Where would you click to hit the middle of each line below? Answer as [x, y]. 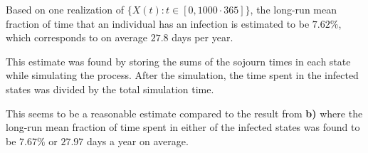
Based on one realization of [65, 9]
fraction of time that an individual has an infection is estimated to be [158, 23]
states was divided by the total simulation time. [110, 89]
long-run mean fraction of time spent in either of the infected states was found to [183, 127]
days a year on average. [138, 141]
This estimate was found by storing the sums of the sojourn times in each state [178, 61]
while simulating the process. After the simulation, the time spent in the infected [182, 75]
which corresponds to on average [77, 37]
